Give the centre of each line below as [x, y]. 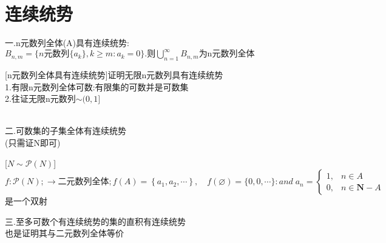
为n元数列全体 [227, 54]
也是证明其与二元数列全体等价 [64, 233]
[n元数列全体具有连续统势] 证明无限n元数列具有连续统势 [114, 75]
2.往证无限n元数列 [40, 98]
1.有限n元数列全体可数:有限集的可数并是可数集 [97, 86]
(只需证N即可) [33, 142]
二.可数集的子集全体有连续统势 [66, 131]
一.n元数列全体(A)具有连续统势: [67, 43]
